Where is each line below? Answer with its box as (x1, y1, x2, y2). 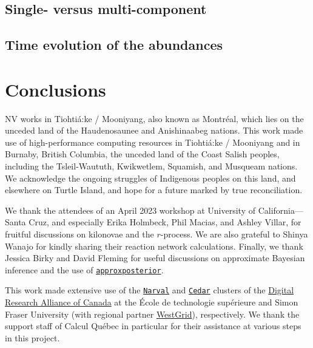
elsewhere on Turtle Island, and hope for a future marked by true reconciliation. (5, 183, 303, 196)
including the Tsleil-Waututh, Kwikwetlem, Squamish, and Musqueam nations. (5, 160, 298, 172)
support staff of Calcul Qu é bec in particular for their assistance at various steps (5, 319, 301, 332)
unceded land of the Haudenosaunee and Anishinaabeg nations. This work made (5, 124, 303, 137)
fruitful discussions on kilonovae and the (5, 228, 154, 241)
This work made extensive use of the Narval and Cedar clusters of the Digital (5, 284, 294, 296)
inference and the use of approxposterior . (5, 263, 164, 276)
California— (258, 203, 303, 216)
